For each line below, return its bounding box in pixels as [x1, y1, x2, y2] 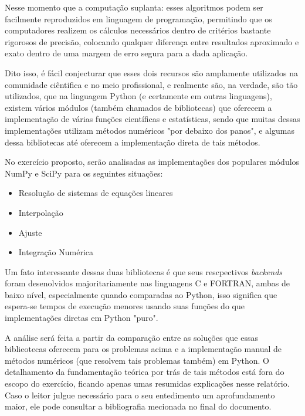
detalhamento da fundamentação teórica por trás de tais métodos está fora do [5, 366, 284, 378]
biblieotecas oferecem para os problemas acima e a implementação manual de [5, 343, 282, 355]
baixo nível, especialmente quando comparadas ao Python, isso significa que [5, 288, 277, 300]
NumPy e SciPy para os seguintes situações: [5, 167, 163, 179]
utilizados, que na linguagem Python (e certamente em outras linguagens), [5, 90, 272, 102]
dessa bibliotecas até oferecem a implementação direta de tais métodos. [5, 136, 260, 148]
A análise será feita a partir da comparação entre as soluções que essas [5, 331, 259, 343]
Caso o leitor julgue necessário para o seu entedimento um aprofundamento [5, 388, 275, 401]
